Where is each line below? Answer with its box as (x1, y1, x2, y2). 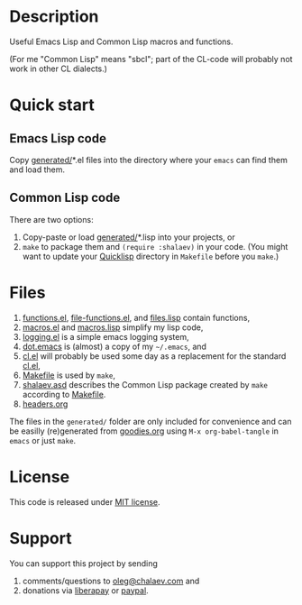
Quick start (9, 95, 95, 115)
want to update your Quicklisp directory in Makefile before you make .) (22, 251, 279, 261)
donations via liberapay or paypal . (22, 584, 149, 596)
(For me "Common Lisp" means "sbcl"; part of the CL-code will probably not (9, 53, 293, 64)
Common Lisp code (9, 190, 121, 206)
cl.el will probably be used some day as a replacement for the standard (22, 350, 287, 362)
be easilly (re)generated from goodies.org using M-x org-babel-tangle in (9, 426, 279, 436)
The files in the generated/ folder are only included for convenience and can (9, 416, 292, 426)
